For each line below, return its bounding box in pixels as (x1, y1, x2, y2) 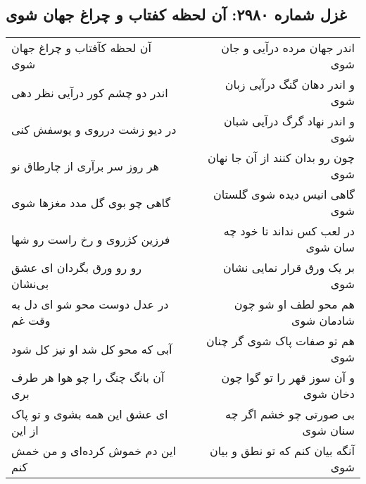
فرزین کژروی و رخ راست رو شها (11, 230, 170, 247)
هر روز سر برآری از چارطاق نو (11, 157, 160, 174)
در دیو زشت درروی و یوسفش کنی (11, 120, 177, 137)
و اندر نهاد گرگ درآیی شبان (224, 113, 355, 130)
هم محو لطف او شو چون (234, 296, 355, 313)
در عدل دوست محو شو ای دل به (11, 296, 169, 313)
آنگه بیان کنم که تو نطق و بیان (209, 442, 355, 459)
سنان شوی (302, 422, 355, 439)
